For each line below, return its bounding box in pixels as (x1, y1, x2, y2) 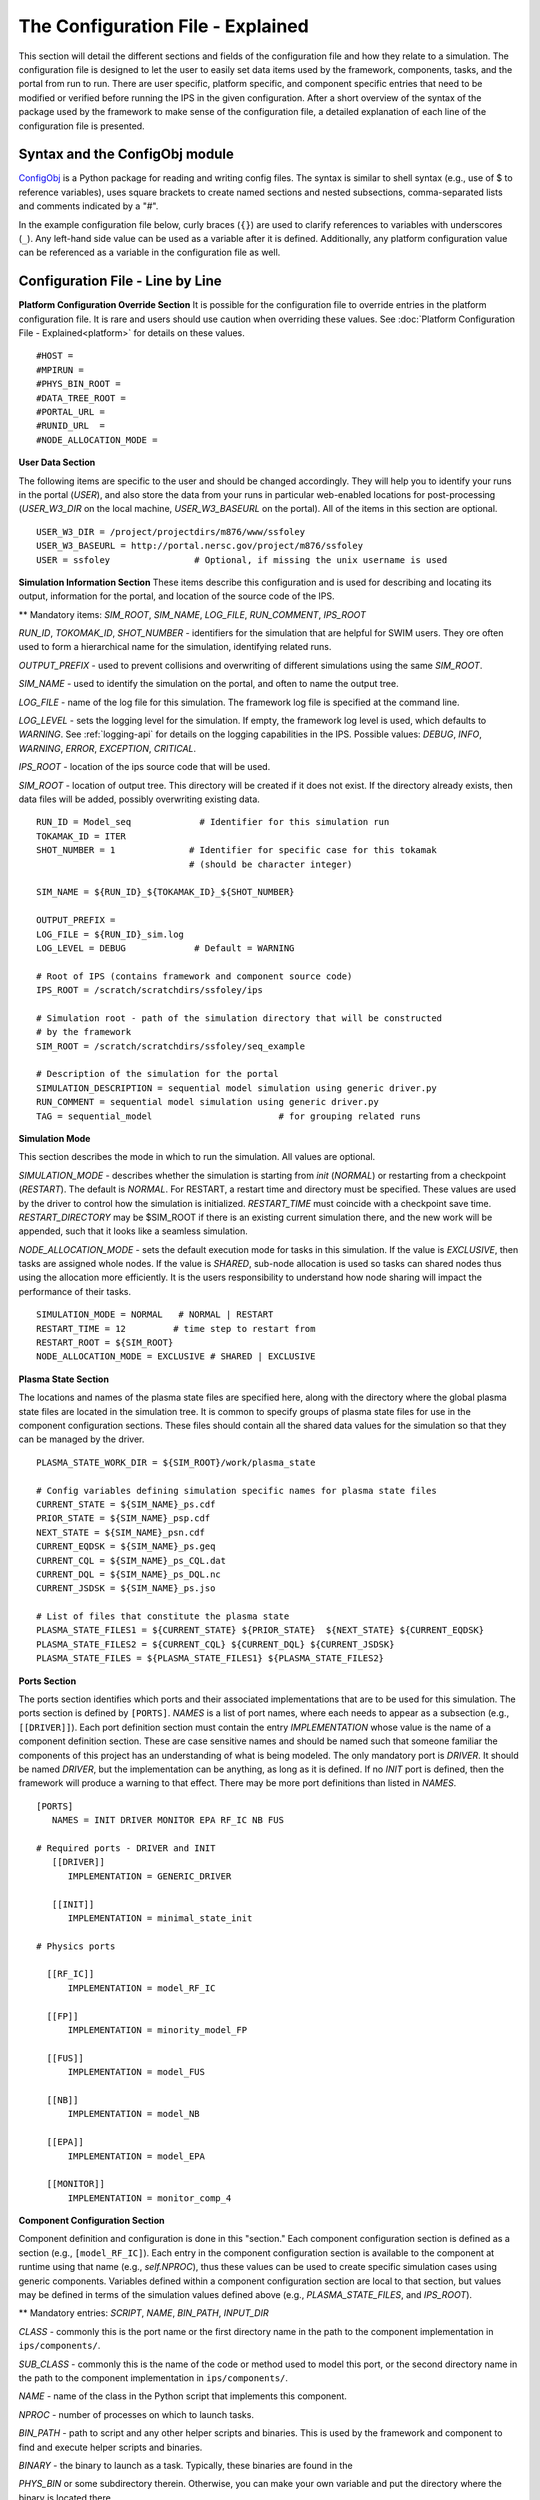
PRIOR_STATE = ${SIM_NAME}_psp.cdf (36, 1513, 211, 1524)
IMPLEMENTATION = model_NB (67, 2108, 200, 2120)
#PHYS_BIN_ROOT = (36, 378, 121, 390)
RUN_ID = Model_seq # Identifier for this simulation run (36, 816, 390, 828)
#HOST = (36, 350, 74, 362)
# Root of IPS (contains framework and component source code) (36, 970, 353, 982)
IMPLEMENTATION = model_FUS (67, 2066, 205, 2078)
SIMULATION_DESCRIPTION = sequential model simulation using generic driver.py (36, 1082, 437, 1094)
